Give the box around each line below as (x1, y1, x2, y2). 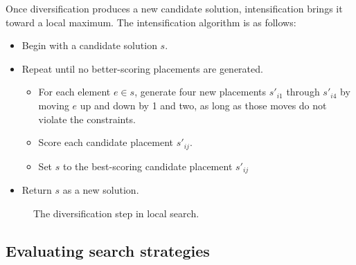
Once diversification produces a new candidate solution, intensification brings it (6, 1, 343, 15)
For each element (38, 84, 111, 99)
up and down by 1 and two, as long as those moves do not (80, 98, 327, 112)
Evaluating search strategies (6, 239, 210, 261)
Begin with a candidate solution (21, 38, 157, 53)
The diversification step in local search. (33, 205, 199, 220)
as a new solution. (62, 183, 139, 197)
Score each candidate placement (38, 135, 174, 149)
